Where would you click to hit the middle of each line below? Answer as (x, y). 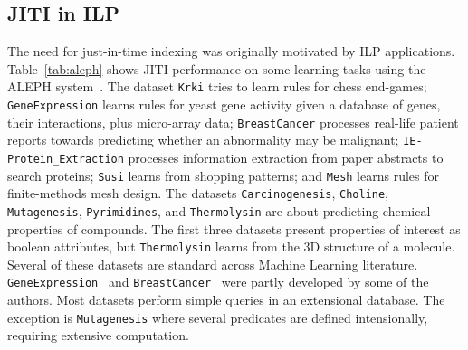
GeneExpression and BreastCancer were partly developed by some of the (218, 282)
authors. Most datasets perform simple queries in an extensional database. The (226, 300)
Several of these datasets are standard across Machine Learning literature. (213, 264)
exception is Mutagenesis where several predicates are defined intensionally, (218, 317)
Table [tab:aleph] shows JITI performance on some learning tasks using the (217, 68)
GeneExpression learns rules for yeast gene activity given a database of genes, (224, 104)
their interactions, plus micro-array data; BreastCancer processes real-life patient (233, 122)
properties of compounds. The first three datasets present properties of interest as (234, 228)
